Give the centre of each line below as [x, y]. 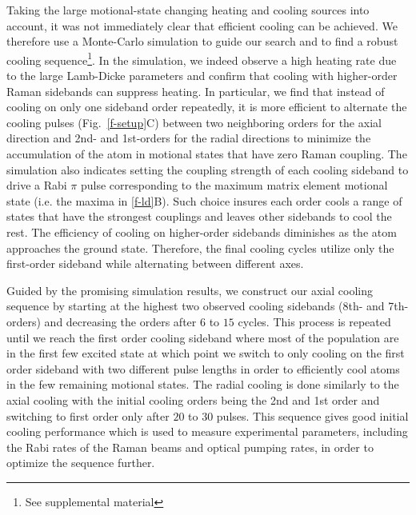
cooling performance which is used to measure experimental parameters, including [207, 431]
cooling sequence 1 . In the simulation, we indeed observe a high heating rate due [202, 58]
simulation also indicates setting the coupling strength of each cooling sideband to [208, 169]
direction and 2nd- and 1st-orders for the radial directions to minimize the [189, 138]
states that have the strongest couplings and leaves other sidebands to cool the [199, 216]
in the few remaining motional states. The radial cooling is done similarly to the [203, 384]
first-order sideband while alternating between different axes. [155, 263]
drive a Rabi [37, 185]
